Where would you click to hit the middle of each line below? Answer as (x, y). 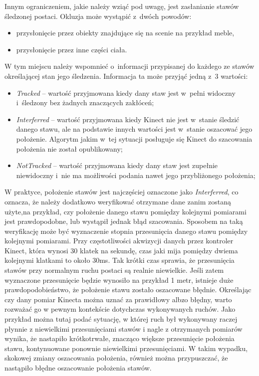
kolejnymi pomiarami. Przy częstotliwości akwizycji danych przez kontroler (119, 241)
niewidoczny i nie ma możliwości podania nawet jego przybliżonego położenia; (136, 175)
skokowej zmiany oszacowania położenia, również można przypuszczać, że (116, 358)
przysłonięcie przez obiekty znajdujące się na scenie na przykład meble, (125, 33)
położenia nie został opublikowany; (69, 148)
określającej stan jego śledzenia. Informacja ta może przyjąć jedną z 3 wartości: (126, 76)
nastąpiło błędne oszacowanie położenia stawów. (78, 368)
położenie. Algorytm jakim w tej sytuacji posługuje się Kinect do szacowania (134, 138)
